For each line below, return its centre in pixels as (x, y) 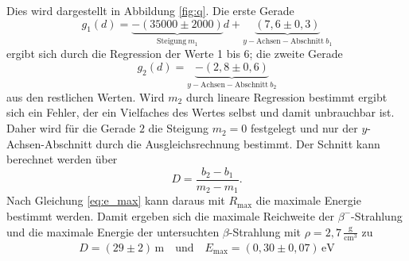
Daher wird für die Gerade (71, 128)
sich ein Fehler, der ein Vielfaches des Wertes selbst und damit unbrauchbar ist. (201, 112)
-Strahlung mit (265, 231)
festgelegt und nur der (304, 128)
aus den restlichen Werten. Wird (86, 96)
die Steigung (179, 128)
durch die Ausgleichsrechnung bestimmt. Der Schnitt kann (238, 143)
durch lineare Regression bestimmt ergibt (286, 96)
